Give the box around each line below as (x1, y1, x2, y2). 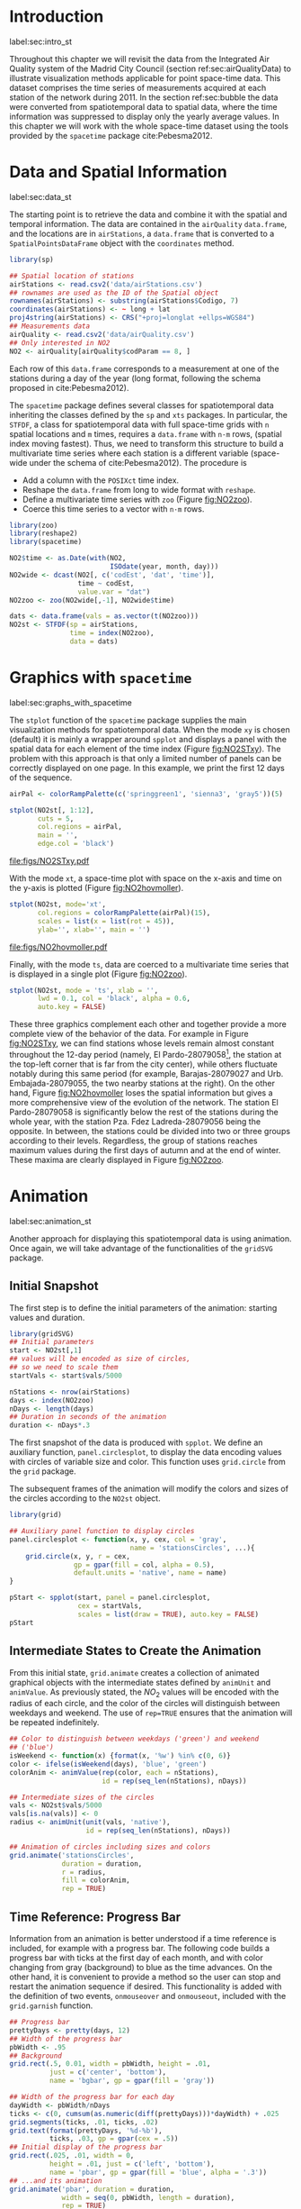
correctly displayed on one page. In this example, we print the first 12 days (9, 762, 285, 773)
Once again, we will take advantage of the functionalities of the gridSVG (9, 1242, 274, 1253)
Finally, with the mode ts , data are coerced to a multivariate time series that (9, 959, 289, 969)
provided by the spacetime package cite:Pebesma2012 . (9, 130, 213, 141)
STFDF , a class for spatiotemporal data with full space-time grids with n (9, 419, 270, 430)
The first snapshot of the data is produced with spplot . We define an (9, 1437, 263, 1448)
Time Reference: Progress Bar (9, 1909, 181, 1924)
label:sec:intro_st (9, 36, 73, 47)
